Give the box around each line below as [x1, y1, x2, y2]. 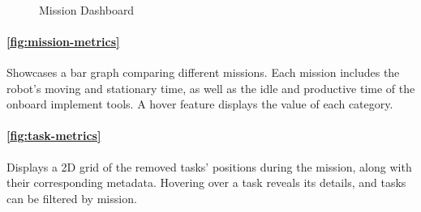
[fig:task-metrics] [6, 127, 101, 144]
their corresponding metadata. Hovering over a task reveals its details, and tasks [6, 174, 406, 191]
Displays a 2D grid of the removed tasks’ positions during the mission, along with [6, 158, 412, 175]
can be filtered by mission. [6, 189, 137, 206]
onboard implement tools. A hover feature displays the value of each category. [6, 95, 393, 112]
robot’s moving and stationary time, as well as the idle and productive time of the [6, 79, 415, 96]
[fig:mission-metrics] [6, 32, 120, 49]
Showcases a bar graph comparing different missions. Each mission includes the [6, 63, 400, 80]
